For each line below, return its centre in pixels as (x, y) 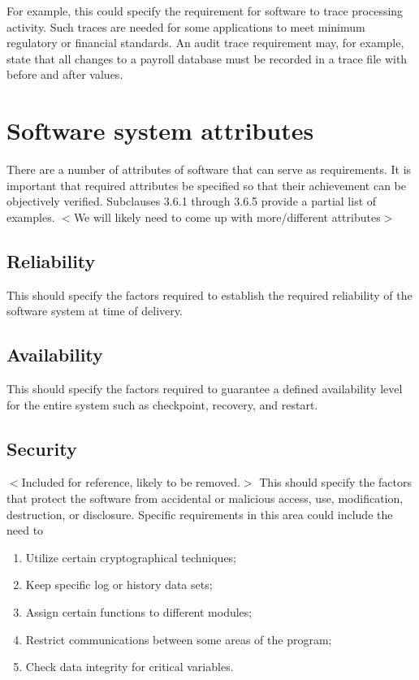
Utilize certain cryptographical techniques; (131, 557)
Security (42, 448)
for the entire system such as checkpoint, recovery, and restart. (162, 404)
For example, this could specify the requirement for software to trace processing (205, 11)
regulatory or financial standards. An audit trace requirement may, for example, (205, 43)
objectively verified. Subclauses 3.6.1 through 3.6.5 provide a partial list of (192, 201)
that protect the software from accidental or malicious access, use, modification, (205, 498)
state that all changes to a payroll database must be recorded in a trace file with (207, 58)
